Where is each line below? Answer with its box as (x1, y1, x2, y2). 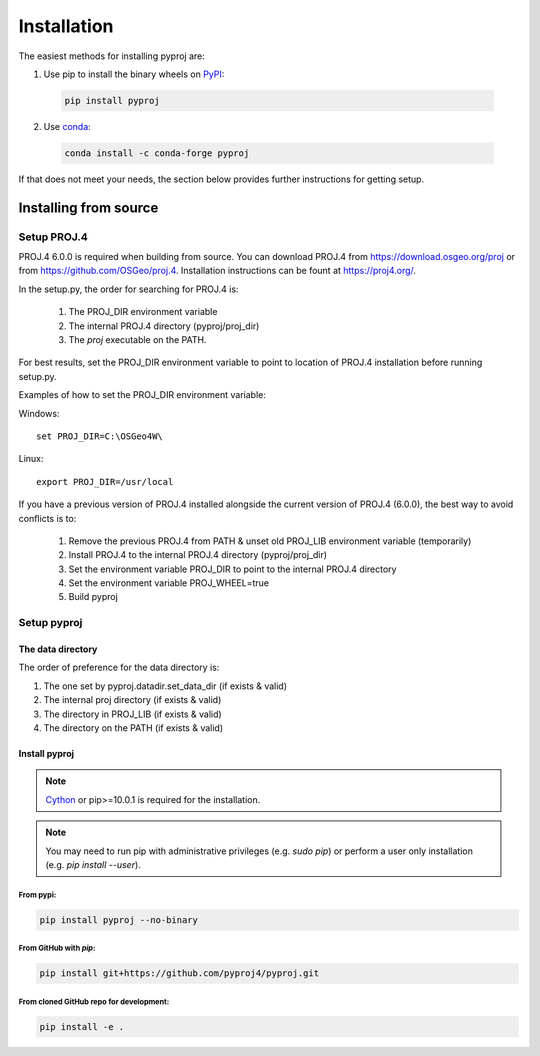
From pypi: (18, 890, 57, 900)
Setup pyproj (18, 616, 83, 630)
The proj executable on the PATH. (68, 333, 207, 345)
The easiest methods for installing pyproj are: (18, 50, 205, 62)
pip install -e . (39, 1021, 125, 1033)
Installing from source (18, 199, 159, 216)
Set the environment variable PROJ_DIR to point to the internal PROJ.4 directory (68, 563, 397, 575)
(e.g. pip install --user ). (45, 858, 142, 870)
